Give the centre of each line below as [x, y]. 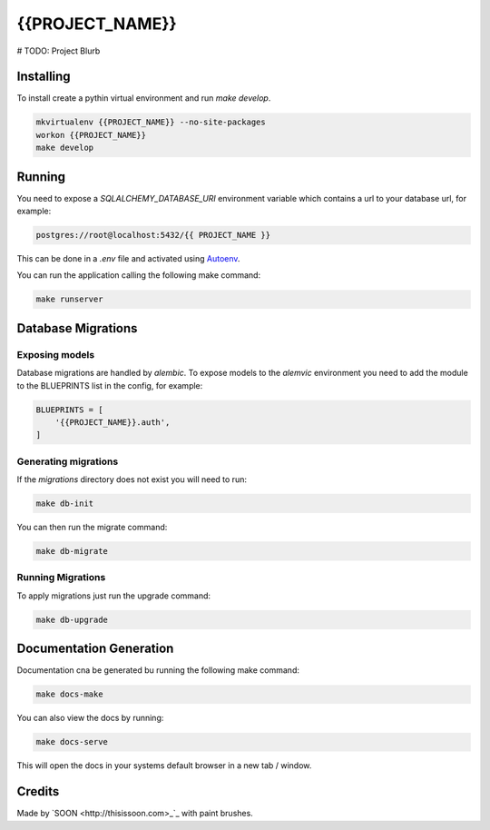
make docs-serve [72, 742]
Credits [38, 791]
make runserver [69, 299]
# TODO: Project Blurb [59, 51]
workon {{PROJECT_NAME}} [91, 135]
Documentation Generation [95, 649]
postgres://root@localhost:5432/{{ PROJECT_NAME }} [153, 235]
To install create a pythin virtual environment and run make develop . [144, 98]
